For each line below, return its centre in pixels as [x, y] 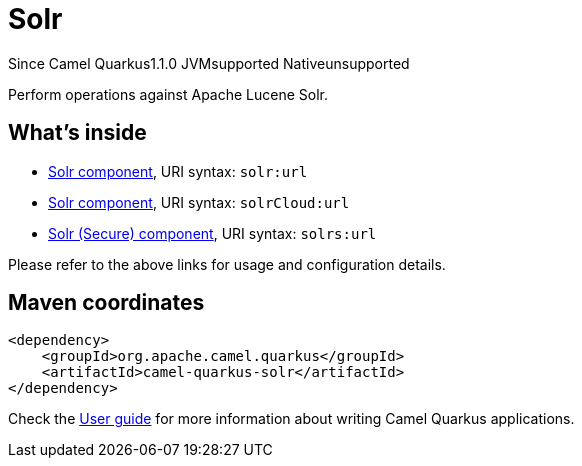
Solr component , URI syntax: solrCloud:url [199, 202]
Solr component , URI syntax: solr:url [178, 171]
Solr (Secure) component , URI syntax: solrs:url [212, 233]
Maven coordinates [106, 303]
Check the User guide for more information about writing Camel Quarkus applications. [291, 419]
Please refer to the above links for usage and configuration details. [227, 264]
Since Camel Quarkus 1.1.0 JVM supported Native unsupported [209, 63]
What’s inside [77, 133]
